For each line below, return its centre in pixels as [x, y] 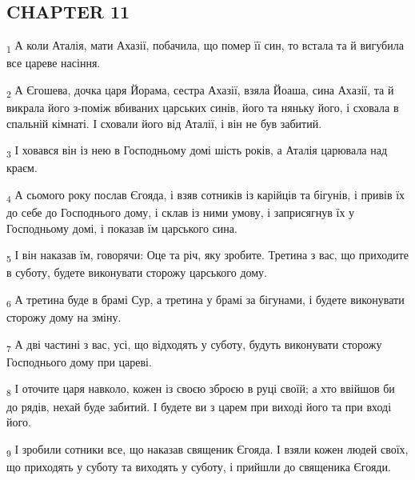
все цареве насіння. [54, 63]
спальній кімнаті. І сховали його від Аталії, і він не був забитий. [164, 123]
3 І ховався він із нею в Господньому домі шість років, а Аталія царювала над [197, 151]
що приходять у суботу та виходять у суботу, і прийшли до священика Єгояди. [199, 466]
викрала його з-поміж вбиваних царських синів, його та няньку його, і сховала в [203, 108]
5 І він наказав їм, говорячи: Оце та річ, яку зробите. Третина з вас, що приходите [207, 256]
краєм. [22, 168]
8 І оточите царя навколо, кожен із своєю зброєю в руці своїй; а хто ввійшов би [201, 390]
